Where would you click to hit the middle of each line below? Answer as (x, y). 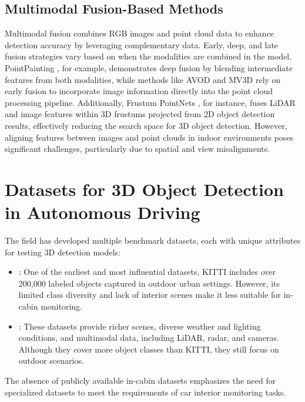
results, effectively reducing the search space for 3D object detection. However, (146, 125)
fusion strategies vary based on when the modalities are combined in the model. (148, 56)
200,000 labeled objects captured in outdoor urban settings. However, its (149, 283)
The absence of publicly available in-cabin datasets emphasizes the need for (140, 380)
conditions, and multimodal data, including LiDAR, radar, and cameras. (149, 338)
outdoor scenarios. (51, 361)
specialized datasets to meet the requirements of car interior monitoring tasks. (145, 392)
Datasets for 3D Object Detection (144, 189)
